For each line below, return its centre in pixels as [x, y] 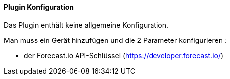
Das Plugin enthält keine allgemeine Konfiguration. [86, 25]
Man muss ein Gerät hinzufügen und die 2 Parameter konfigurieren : [115, 40]
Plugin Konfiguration [39, 7]
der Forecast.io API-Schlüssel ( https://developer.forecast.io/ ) [124, 55]
